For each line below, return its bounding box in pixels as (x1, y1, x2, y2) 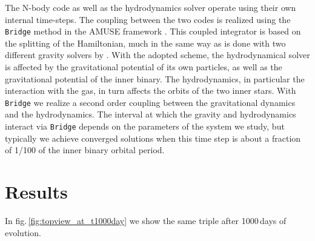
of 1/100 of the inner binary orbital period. (5, 144, 165, 156)
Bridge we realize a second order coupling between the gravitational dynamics (5, 96, 296, 108)
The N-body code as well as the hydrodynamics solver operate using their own (5, 1, 296, 13)
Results (5, 179, 68, 204)
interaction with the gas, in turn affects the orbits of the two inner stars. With (5, 84, 296, 97)
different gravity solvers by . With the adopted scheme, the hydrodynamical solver (5, 48, 310, 61)
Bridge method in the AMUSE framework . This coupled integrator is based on (5, 25, 301, 38)
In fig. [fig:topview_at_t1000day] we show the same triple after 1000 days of (5, 214, 287, 227)
